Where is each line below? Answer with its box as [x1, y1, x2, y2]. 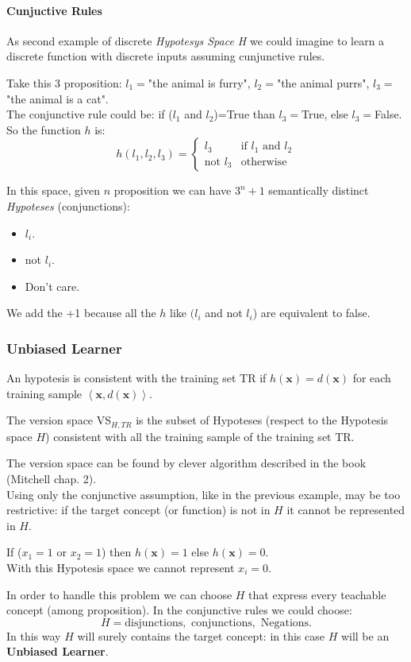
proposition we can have [113, 182, 232, 199]
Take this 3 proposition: [6, 74, 122, 91]
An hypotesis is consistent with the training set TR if [6, 370, 267, 386]
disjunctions [125, 617, 183, 629]
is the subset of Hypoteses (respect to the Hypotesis [136, 412, 389, 428]
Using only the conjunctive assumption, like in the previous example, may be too [6, 486, 401, 502]
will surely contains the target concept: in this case [77, 627, 325, 644]
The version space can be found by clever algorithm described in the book [6, 455, 367, 471]
